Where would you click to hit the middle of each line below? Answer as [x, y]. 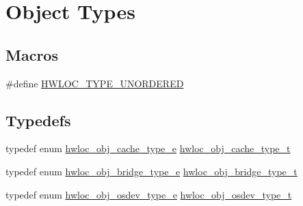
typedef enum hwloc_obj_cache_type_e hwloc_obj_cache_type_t [148, 148]
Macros [32, 54]
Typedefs [38, 120]
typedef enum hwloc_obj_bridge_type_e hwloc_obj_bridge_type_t [151, 171]
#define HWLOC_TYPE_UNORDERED [95, 83]
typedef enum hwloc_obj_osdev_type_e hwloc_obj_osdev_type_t [149, 194]
